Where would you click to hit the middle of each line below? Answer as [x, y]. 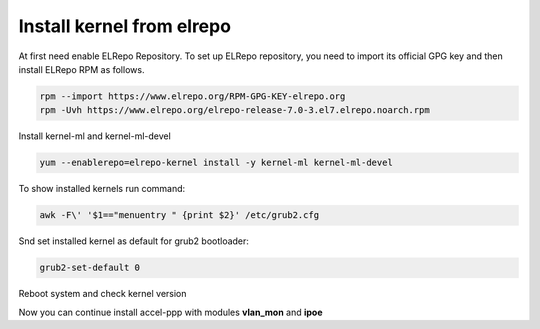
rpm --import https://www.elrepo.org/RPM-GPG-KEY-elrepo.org [192, 96]
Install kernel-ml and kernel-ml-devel [95, 136]
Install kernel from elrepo [125, 26]
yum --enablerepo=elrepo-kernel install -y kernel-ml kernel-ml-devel [216, 163]
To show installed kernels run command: [102, 189]
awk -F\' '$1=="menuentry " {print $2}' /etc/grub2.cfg [179, 215]
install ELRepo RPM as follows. [81, 69]
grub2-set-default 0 [89, 268]
